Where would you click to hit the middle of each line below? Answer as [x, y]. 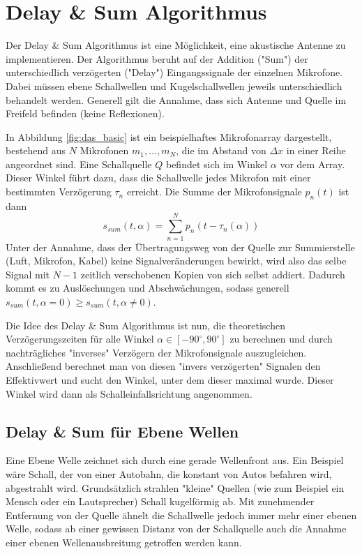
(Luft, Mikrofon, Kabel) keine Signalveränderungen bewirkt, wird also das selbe [176, 261]
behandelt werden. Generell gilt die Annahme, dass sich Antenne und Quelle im [176, 99]
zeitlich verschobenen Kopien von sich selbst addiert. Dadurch [213, 274]
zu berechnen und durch [281, 339]
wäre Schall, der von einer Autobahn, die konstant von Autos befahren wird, [169, 473]
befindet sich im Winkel [217, 164]
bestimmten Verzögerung [59, 192]
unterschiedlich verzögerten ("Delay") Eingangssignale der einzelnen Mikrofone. [174, 72]
